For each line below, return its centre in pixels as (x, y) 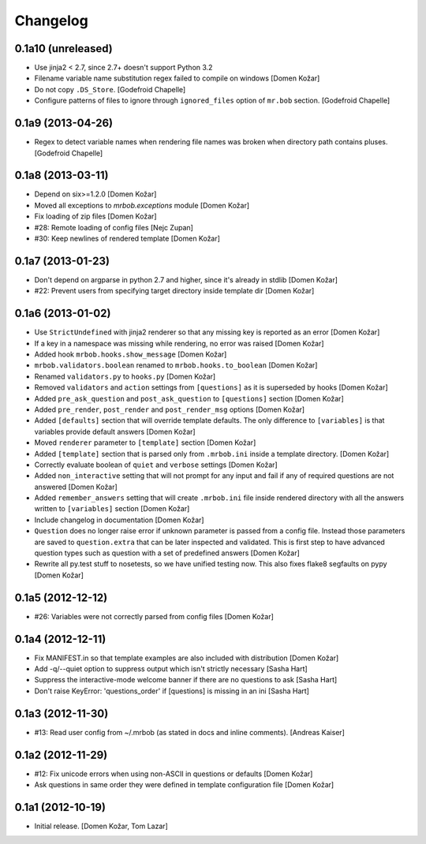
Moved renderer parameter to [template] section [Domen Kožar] (145, 443)
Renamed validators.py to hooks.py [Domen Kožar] (125, 376)
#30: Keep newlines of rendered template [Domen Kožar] (127, 238)
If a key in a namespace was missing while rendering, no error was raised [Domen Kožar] (179, 343)
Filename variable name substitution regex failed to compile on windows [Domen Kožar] (177, 78)
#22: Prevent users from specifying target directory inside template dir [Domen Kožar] (174, 291)
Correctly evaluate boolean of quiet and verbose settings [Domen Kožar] (156, 465)
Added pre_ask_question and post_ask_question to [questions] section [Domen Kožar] (189, 398)
